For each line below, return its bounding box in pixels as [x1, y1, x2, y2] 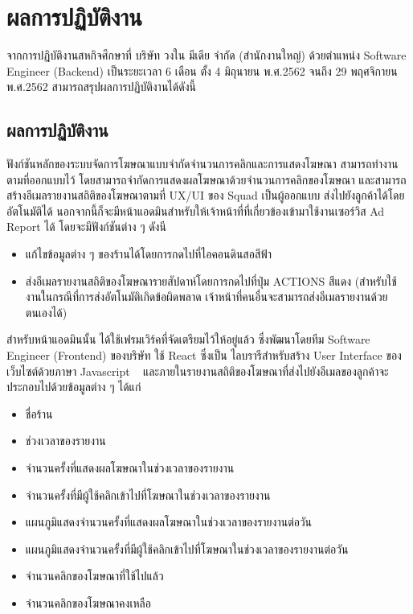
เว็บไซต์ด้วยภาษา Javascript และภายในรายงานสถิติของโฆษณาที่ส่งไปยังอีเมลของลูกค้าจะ [6, 362, 389, 379]
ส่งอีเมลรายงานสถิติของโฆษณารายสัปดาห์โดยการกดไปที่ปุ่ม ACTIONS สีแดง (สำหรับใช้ [25, 272, 397, 289]
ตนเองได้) [25, 303, 67, 320]
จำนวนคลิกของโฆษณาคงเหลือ [25, 594, 151, 611]
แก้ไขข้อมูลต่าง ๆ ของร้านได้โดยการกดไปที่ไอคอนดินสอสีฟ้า [25, 245, 272, 262]
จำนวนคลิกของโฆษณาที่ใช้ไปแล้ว [25, 567, 164, 584]
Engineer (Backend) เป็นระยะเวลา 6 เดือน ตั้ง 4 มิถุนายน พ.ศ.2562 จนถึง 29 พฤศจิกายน [6, 62, 398, 79]
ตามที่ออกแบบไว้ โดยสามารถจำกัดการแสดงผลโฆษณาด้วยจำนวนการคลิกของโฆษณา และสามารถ [6, 171, 407, 187]
